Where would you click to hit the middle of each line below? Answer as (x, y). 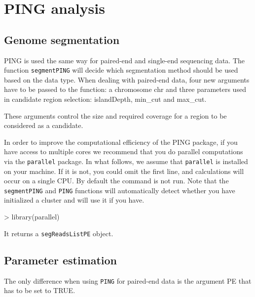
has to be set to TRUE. (40, 290)
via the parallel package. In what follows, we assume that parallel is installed (126, 161)
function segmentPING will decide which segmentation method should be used (121, 70)
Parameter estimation (61, 260)
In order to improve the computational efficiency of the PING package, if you (121, 142)
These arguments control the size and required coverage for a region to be (115, 115)
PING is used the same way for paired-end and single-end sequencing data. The (125, 60)
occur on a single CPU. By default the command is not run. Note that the (116, 181)
